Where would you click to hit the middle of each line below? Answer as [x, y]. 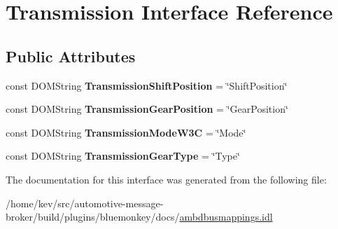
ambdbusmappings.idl [226, 217]
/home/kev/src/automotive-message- [85, 203]
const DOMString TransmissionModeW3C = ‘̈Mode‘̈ [126, 132]
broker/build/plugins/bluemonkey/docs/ [93, 217]
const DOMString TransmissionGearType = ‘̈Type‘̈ [123, 156]
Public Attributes [71, 56]
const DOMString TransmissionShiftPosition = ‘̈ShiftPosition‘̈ [147, 85]
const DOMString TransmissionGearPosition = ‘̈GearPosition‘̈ [147, 109]
